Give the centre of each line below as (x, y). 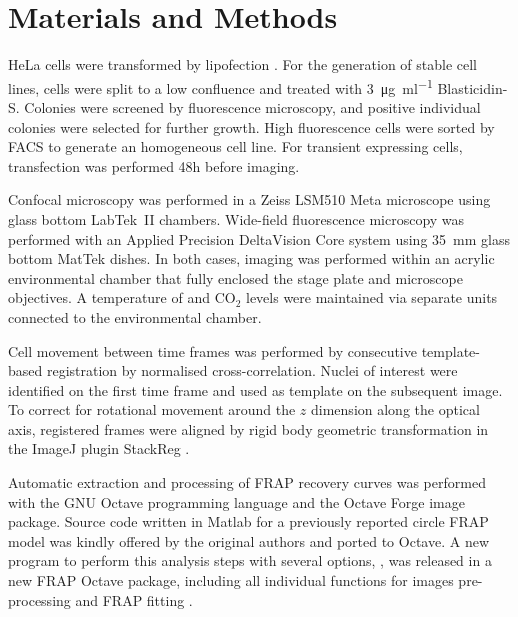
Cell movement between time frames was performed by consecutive (212, 350)
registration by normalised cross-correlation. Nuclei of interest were (252, 370)
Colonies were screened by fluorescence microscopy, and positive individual (252, 106)
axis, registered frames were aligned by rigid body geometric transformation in (248, 428)
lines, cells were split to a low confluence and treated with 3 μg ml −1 (220, 86)
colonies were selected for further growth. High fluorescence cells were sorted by (251, 126)
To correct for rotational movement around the (152, 409)
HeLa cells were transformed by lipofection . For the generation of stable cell (243, 64)
